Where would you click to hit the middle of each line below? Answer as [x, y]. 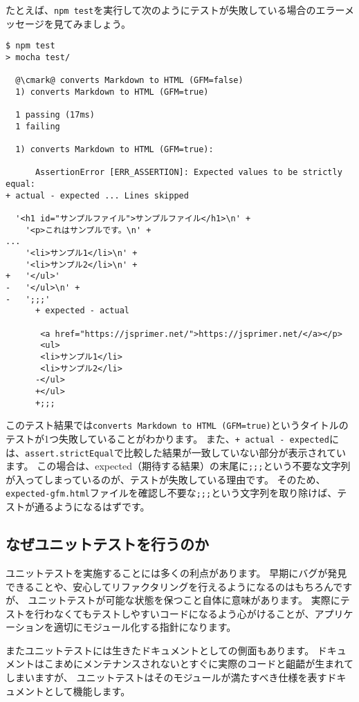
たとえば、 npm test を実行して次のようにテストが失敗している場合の [161, 10]
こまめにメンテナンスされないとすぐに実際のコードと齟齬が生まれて [199, 664]
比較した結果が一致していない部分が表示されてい [235, 452]
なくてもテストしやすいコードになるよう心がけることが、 [184, 613]
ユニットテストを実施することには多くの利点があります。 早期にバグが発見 [176, 572]
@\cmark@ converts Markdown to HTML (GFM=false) [129, 81]
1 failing [38, 126]
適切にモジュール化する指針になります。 [145, 627]
